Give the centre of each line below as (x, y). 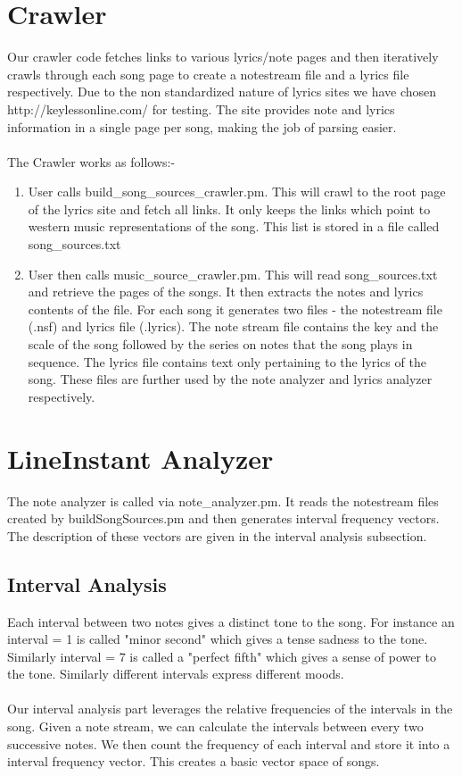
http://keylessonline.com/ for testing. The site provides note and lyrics (201, 108)
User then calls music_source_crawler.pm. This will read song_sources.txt (233, 274)
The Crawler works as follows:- (91, 161)
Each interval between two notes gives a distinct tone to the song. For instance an (231, 621)
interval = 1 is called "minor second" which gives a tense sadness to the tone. (218, 639)
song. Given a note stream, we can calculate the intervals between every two (215, 726)
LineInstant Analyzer (140, 458)
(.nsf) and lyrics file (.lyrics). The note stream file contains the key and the (233, 326)
